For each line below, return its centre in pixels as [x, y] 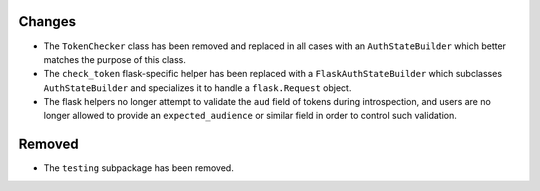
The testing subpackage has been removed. [138, 168]
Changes [47, 21]
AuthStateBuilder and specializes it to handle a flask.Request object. [197, 87]
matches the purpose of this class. [115, 59]
